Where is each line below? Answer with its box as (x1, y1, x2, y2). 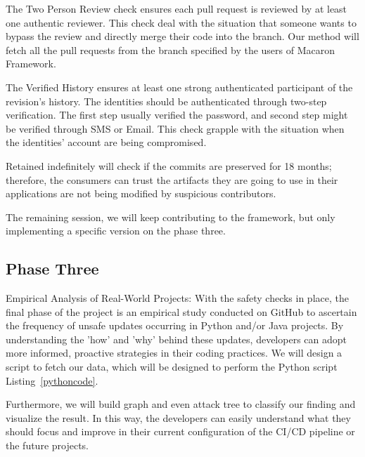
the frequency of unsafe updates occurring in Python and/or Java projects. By (6, 318, 344, 333)
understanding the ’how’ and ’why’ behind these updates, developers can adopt (6, 331, 347, 346)
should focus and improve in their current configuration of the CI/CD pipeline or (6, 424, 355, 439)
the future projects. (6, 438, 89, 453)
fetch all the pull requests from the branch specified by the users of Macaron (6, 42, 335, 57)
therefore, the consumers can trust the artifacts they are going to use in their (6, 172, 338, 187)
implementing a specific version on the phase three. (6, 223, 226, 238)
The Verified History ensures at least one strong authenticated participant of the (6, 79, 353, 94)
